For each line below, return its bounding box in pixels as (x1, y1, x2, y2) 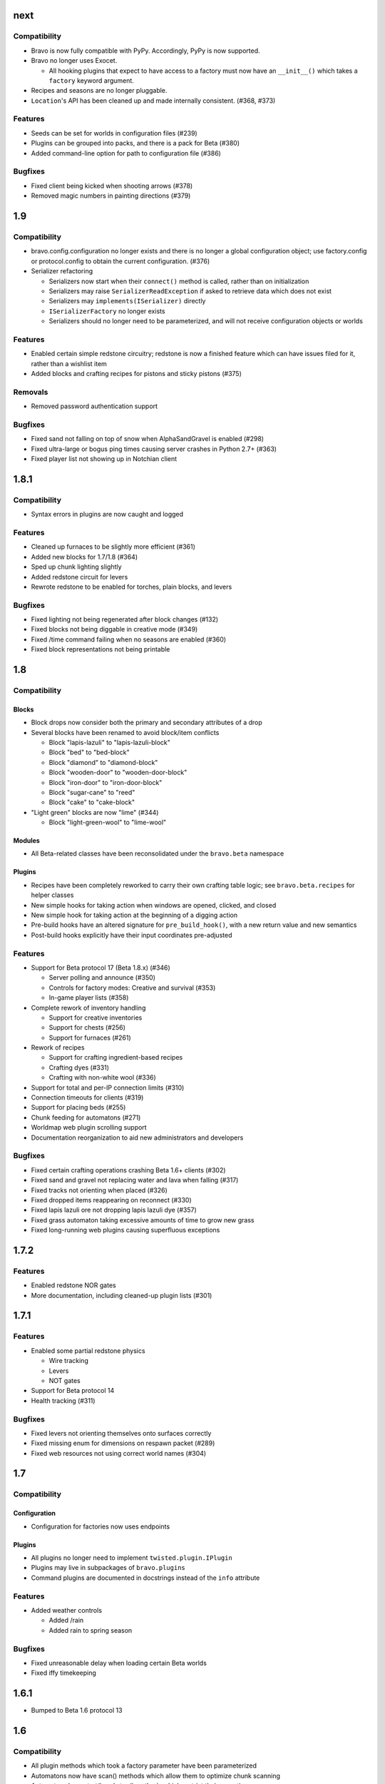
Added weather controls (31, 1606, 103, 1614)
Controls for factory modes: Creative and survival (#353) (48, 983, 216, 992)
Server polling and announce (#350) (48, 973, 156, 982)
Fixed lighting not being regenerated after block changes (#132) (31, 615, 219, 624)
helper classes (31, 891, 74, 899)
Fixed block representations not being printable (31, 645, 170, 654)
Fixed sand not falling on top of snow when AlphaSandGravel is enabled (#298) (31, 435, 264, 443)
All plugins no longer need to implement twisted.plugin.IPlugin (31, 1554, 233, 1562)
